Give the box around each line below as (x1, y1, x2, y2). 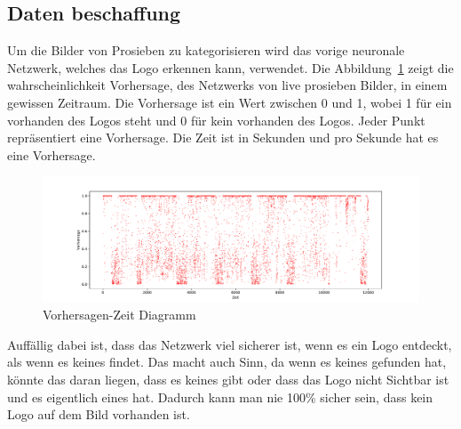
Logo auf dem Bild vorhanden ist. (7, 405, 190, 424)
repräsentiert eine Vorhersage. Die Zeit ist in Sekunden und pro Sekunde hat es (7, 128, 439, 147)
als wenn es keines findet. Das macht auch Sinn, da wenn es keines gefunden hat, (7, 352, 447, 371)
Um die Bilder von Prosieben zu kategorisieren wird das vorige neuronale (7, 41, 405, 60)
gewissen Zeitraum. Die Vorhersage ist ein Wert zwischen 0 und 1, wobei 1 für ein (7, 93, 452, 111)
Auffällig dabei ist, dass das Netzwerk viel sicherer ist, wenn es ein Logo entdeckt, (7, 335, 452, 353)
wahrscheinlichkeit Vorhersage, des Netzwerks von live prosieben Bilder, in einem (7, 76, 448, 94)
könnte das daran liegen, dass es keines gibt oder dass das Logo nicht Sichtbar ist (7, 369, 449, 388)
